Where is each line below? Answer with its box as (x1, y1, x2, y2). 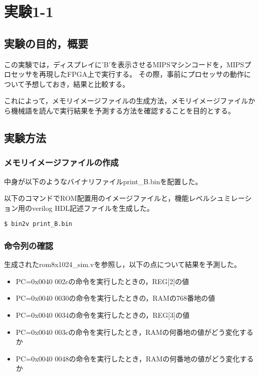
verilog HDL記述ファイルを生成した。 (32, 202, 154, 213)
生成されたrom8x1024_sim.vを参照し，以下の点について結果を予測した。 (4, 259, 241, 270)
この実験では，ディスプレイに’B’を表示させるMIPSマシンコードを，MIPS (4, 59, 244, 69)
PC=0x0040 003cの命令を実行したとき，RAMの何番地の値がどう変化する (16, 326, 253, 337)
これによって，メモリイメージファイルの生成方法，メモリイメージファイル (4, 95, 248, 106)
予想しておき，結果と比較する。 (25, 78, 130, 89)
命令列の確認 (4, 239, 54, 252)
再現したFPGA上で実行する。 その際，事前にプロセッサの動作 (39, 69, 244, 79)
